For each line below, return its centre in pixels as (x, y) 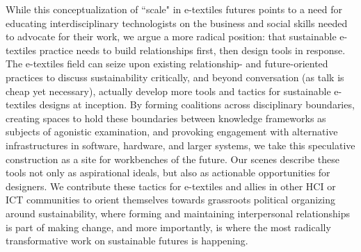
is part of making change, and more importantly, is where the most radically (168, 227)
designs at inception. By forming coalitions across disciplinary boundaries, (197, 104)
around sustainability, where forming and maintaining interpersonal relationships (178, 213)
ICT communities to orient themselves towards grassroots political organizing (170, 200)
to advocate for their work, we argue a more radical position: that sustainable (171, 36)
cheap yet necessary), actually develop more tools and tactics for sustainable (168, 91)
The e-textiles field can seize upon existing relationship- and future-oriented (167, 64)
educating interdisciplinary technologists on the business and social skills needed (177, 23)
